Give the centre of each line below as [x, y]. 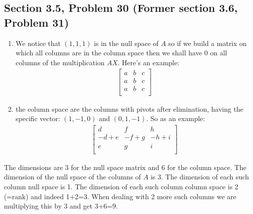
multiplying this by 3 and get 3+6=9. [61, 206]
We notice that [38, 43]
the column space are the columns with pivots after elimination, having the [129, 108]
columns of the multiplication [60, 62]
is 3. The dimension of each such [200, 177]
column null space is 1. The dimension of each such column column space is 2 [121, 187]
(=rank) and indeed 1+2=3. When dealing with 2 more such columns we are [120, 196]
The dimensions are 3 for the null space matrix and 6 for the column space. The [125, 167]
